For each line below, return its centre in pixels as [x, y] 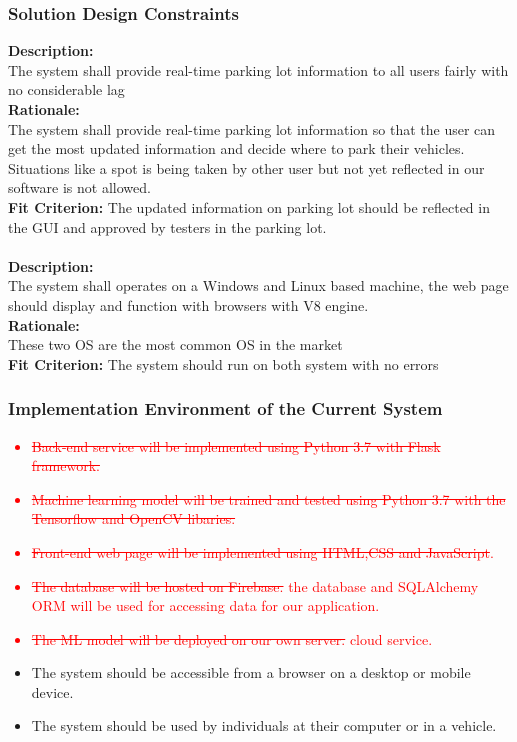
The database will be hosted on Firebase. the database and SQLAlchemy [255, 585]
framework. [65, 465]
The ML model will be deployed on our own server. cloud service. [232, 638]
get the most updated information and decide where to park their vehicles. [236, 148]
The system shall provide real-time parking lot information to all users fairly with [258, 69]
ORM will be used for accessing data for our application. [205, 605]
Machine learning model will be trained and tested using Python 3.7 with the [268, 498]
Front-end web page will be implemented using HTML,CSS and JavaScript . [262, 551]
